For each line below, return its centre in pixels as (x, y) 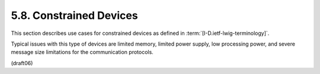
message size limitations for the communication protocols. (82, 52)
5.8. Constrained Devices (75, 15)
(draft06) (22, 63)
